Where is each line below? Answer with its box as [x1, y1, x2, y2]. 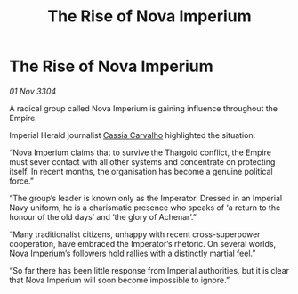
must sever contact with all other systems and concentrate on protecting [9, 156, 276, 167]
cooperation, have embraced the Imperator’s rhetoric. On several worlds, [9, 238, 277, 249]
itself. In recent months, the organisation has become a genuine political [9, 166, 273, 176]
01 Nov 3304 [9, 86, 57, 96]
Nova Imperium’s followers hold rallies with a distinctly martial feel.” [9, 248, 256, 258]
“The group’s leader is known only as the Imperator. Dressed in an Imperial [9, 192, 283, 203]
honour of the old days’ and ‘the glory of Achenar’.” [9, 211, 197, 222]
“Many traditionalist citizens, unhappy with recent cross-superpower [9, 229, 261, 240]
